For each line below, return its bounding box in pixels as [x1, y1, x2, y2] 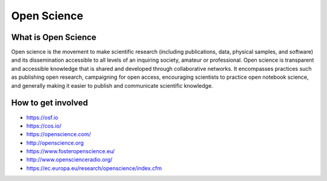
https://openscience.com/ [26, 131, 91, 138]
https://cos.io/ [26, 122, 62, 130]
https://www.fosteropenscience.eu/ [26, 148, 115, 155]
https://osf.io [26, 114, 59, 121]
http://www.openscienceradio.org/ [26, 156, 113, 163]
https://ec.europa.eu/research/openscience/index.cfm [26, 164, 162, 172]
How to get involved [11, 97, 88, 108]
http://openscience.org [26, 139, 84, 146]
